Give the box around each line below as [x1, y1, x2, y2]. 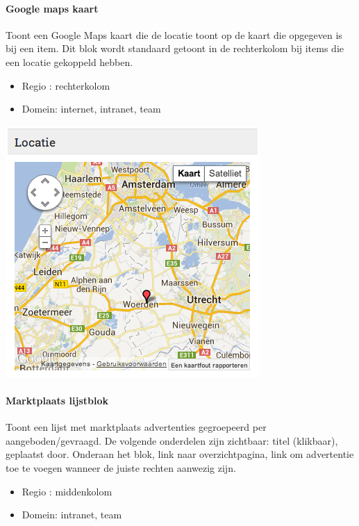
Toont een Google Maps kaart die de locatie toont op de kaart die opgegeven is [6, 27, 342, 42]
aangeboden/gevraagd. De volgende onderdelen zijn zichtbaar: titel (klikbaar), [6, 433, 338, 447]
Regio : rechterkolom [22, 78, 110, 92]
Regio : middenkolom [22, 484, 112, 498]
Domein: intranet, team [22, 507, 122, 522]
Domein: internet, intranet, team [22, 101, 161, 116]
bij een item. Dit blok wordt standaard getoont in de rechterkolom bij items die [6, 41, 344, 56]
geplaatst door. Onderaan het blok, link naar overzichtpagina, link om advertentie [6, 447, 354, 461]
